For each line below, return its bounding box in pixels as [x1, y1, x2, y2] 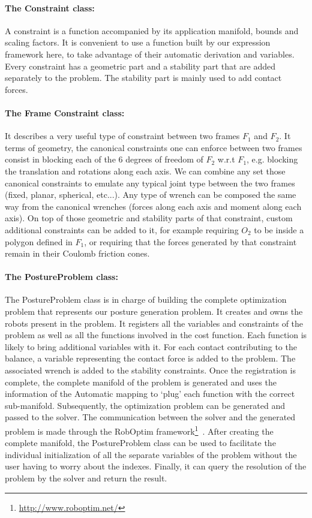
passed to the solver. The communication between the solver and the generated [5, 411, 296, 423]
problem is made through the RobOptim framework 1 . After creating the [5, 423, 274, 437]
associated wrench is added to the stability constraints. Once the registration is [5, 364, 296, 377]
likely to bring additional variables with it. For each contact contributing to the [5, 340, 297, 353]
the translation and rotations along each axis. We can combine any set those [5, 164, 286, 177]
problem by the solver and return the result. [5, 472, 167, 484]
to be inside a [254, 223, 304, 236]
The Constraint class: [5, 1, 95, 14]
